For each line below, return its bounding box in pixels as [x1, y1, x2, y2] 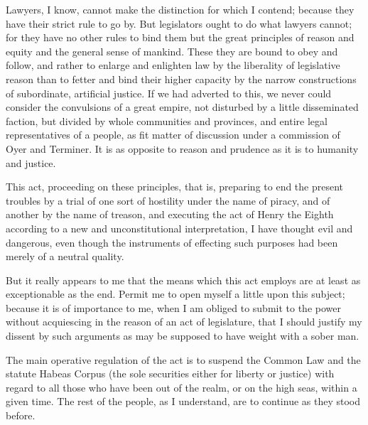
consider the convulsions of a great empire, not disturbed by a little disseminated [6, 99, 359, 114]
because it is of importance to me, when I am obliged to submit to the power [6, 300, 341, 315]
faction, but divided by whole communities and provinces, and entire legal [6, 113, 328, 128]
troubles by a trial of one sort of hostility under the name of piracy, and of [6, 193, 330, 208]
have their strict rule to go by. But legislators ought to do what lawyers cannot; [6, 16, 352, 31]
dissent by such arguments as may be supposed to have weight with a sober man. [6, 328, 359, 343]
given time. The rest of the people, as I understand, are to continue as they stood [6, 394, 361, 409]
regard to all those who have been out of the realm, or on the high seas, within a [6, 380, 357, 394]
